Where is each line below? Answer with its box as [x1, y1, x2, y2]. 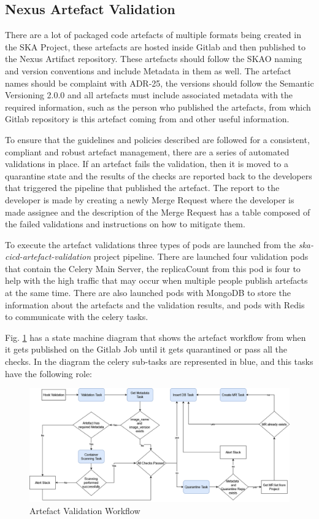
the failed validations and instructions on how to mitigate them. [5, 217, 245, 230]
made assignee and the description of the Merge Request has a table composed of [5, 205, 310, 218]
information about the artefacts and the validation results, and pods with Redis [5, 298, 305, 311]
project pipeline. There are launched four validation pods [93, 250, 309, 263]
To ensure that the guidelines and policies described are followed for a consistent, [5, 133, 310, 146]
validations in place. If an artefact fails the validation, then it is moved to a [5, 157, 288, 170]
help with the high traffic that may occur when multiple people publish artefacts [5, 274, 308, 287]
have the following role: [5, 367, 92, 380]
